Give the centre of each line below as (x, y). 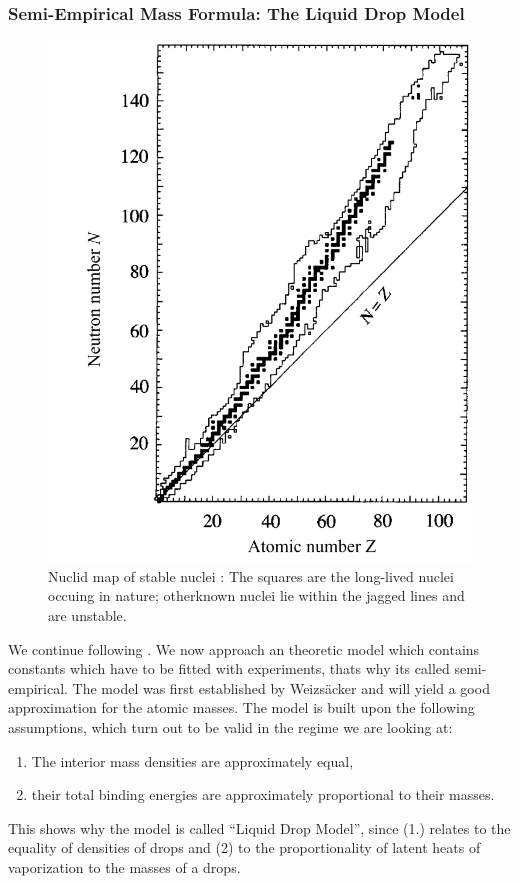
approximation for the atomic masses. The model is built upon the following (241, 707)
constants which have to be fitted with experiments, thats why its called (229, 668)
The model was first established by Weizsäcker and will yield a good (281, 687)
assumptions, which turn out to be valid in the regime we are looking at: (230, 726)
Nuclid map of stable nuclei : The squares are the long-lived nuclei (251, 575)
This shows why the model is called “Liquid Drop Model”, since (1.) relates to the (259, 827)
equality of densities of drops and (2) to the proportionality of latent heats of (244, 847)
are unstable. (87, 614)
